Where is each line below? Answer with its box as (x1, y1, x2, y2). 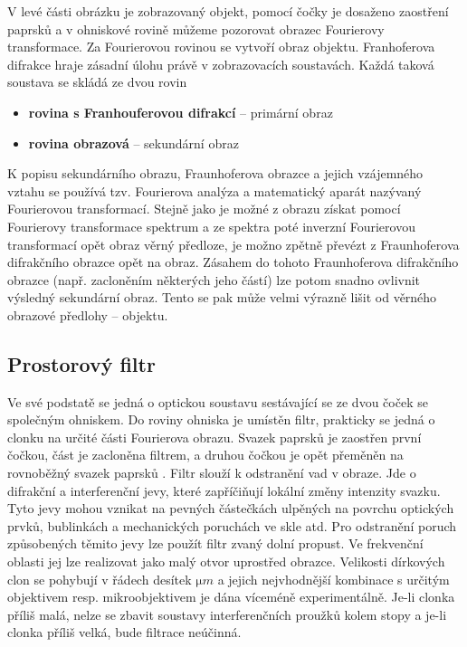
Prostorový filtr (7, 349, 156, 377)
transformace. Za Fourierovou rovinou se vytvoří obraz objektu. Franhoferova (7, 37, 435, 56)
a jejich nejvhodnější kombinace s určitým (217, 569, 450, 588)
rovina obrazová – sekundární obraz (28, 133, 239, 152)
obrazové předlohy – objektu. (7, 305, 168, 324)
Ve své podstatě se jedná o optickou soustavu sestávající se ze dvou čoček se (7, 392, 428, 411)
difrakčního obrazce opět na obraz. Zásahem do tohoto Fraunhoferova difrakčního (7, 252, 459, 271)
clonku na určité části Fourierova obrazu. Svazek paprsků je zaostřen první (7, 427, 422, 446)
